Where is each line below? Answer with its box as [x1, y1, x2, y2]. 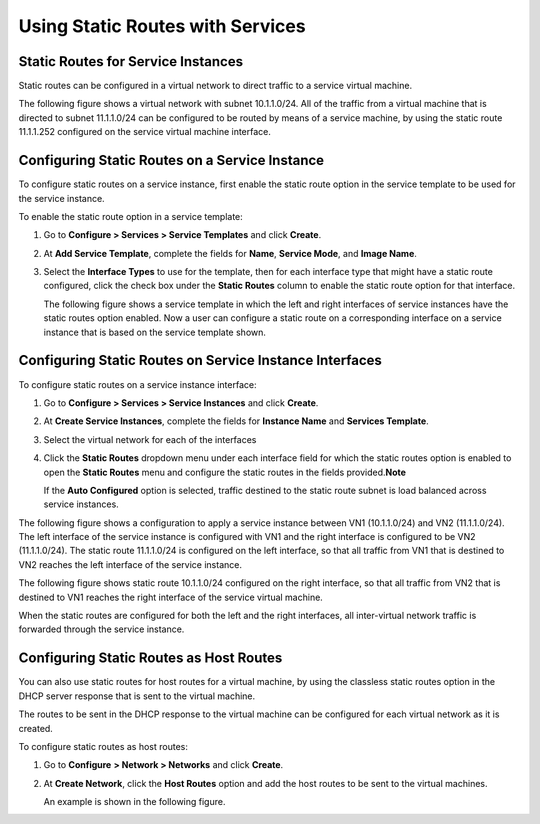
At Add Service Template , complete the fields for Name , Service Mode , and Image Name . [43, 247, 417, 259]
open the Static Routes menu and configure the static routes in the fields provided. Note [43, 466, 407, 478]
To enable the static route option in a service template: [18, 210, 244, 222]
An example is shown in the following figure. [43, 796, 226, 808]
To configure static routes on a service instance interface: [18, 378, 257, 390]
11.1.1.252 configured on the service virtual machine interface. [18, 126, 272, 138]
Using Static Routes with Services [18, 15, 306, 37]
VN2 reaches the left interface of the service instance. [18, 558, 242, 570]
